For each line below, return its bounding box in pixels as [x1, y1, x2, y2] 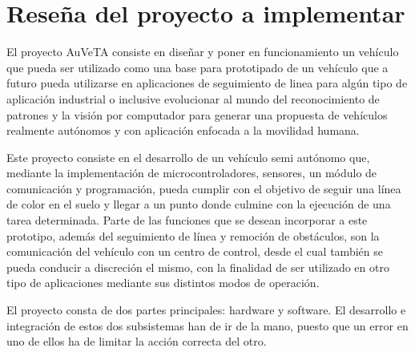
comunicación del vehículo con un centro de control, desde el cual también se [6, 243, 383, 260]
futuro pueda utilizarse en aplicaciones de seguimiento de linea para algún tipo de [6, 75, 408, 91]
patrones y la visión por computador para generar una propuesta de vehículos [6, 106, 388, 123]
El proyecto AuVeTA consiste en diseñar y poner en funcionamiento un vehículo [6, 43, 399, 60]
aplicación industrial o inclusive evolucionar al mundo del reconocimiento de [6, 90, 380, 107]
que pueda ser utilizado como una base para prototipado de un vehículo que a [6, 59, 389, 75]
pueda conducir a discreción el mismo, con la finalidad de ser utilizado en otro [6, 258, 389, 275]
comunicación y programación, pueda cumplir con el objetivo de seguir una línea [6, 180, 401, 196]
